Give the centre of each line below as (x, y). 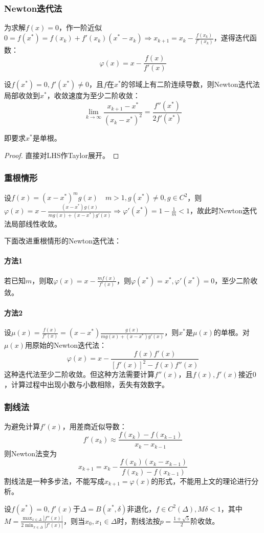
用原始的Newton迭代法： (65, 345)
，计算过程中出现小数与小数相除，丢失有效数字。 (86, 384)
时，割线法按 (138, 520)
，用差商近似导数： (94, 426)
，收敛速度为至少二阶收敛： (93, 95)
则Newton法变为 (31, 453)
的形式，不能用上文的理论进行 (201, 481)
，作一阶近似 (81, 27)
